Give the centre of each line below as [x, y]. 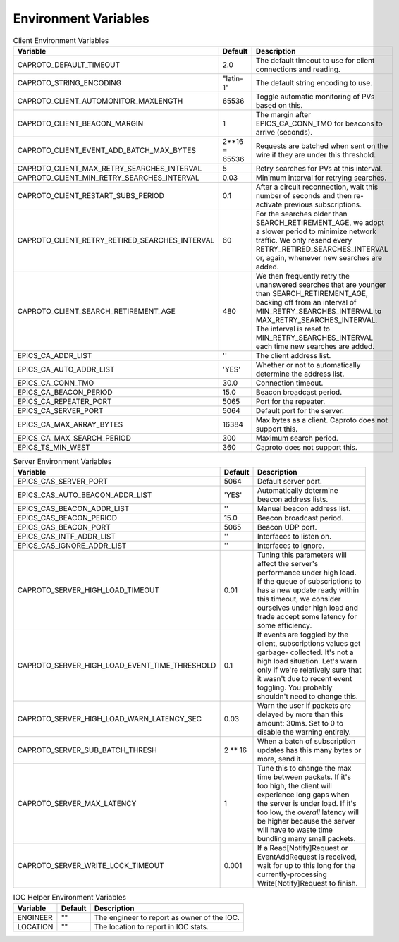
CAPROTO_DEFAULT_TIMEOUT [68, 65]
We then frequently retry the [303, 276]
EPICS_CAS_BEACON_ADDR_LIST [73, 509]
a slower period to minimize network [316, 231]
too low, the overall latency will [308, 812]
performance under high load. [307, 573]
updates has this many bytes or [309, 750]
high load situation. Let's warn [307, 661]
